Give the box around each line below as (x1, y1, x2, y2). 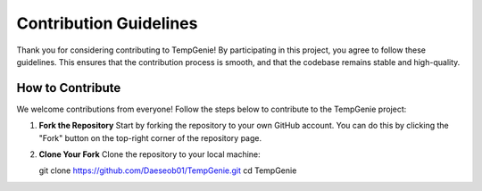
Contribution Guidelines (16, 13, 198, 33)
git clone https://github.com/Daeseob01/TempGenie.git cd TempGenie (38, 165, 297, 176)
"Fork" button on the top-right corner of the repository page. (38, 132, 262, 143)
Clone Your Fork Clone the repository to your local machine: (38, 149, 261, 160)
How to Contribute (16, 80, 121, 95)
